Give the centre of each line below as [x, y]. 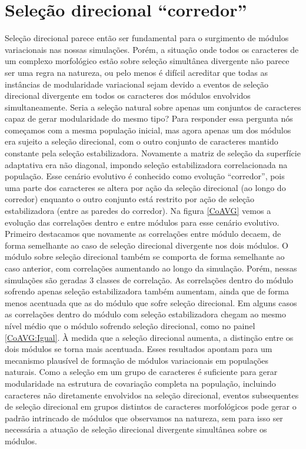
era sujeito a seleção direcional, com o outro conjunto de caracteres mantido [142, 141]
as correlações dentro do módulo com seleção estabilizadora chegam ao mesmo [146, 314]
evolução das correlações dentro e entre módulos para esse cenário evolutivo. [142, 222]
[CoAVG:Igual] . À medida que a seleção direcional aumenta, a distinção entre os [149, 337]
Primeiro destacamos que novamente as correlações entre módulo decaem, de [143, 234]
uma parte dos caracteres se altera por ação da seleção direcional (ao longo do [145, 187]
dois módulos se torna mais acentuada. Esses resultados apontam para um [139, 349]
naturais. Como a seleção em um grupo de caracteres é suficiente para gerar [141, 372]
